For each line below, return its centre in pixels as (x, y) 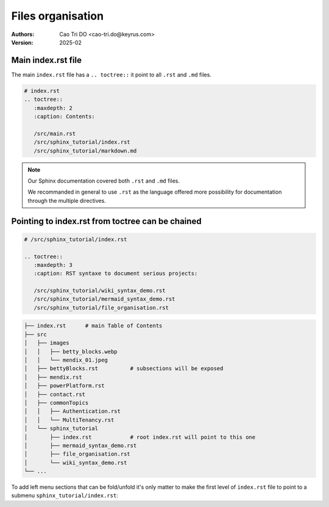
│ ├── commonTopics (56, 403)
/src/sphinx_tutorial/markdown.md (85, 151)
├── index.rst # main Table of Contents (93, 326)
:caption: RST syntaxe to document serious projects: (116, 274)
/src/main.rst (55, 133)
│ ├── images (47, 343)
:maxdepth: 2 (53, 108)
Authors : (23, 34)
